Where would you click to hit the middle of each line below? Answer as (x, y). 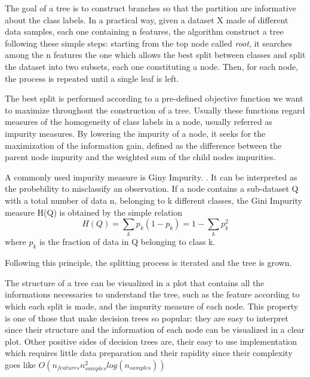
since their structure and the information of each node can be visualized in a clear (155, 330)
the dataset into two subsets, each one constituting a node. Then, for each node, (152, 66)
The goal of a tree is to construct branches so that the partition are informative (151, 8)
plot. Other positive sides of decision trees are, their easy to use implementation (151, 341)
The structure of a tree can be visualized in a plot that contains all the (135, 282)
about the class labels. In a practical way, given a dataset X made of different (147, 19)
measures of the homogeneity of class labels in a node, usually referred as (139, 122)
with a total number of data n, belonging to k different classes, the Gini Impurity (154, 200)
